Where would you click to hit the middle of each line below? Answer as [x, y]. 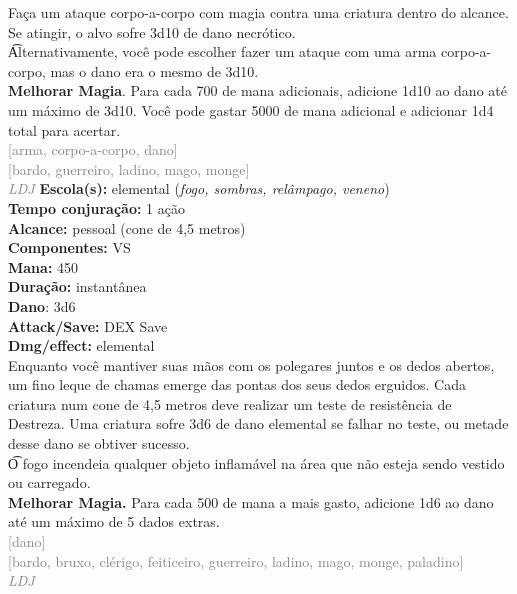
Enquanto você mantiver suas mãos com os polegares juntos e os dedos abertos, [251, 364]
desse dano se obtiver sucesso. [99, 443]
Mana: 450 [43, 266]
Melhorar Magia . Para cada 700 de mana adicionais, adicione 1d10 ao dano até [257, 90]
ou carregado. [49, 482]
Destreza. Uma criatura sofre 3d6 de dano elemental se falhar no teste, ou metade [258, 423]
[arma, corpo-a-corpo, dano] [93, 149]
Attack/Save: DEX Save [88, 325]
